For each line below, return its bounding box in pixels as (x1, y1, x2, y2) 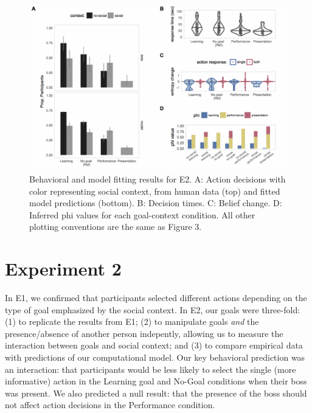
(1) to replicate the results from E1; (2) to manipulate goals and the (5, 315, 259, 328)
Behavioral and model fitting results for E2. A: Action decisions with (29, 172, 286, 185)
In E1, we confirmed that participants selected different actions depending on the (5, 291, 307, 304)
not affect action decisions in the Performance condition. (5, 398, 215, 411)
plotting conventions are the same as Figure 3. (29, 220, 202, 233)
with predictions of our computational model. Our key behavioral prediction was (5, 351, 305, 364)
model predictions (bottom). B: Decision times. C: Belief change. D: (29, 196, 282, 209)
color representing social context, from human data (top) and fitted (29, 184, 280, 197)
